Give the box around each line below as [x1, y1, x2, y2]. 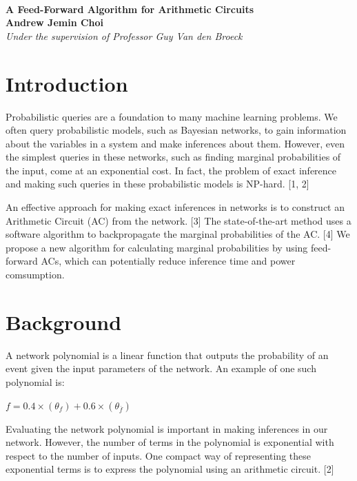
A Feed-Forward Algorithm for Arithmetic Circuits [6, 1, 254, 16]
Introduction [6, 69, 128, 97]
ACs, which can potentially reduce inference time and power [41, 254, 296, 268]
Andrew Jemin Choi [6, 15, 104, 30]
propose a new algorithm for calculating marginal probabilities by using [6, 240, 308, 254]
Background [6, 307, 122, 336]
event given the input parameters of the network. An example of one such [6, 361, 316, 376]
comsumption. [6, 267, 65, 282]
